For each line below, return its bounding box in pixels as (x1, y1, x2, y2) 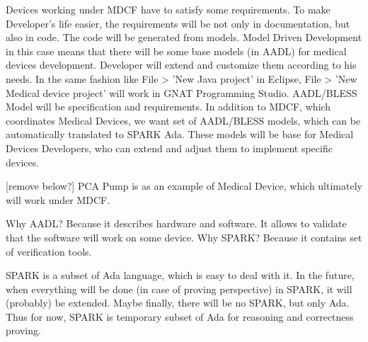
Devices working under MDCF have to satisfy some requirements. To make (6, 2, 330, 16)
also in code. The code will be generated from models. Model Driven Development (6, 30, 362, 45)
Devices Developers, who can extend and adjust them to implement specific (6, 140, 333, 155)
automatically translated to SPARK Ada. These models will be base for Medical (6, 127, 354, 142)
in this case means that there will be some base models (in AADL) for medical (6, 43, 347, 58)
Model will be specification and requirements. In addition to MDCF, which (6, 99, 331, 114)
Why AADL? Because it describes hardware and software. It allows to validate (6, 216, 347, 231)
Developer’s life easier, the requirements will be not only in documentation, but (6, 16, 350, 30)
